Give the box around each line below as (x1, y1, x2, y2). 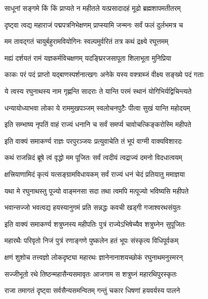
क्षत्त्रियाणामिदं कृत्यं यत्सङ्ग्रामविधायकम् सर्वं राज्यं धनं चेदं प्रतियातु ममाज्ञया (4, 169, 185, 179)
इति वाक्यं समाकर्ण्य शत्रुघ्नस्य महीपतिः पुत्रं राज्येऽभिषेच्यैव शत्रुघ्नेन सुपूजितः (4, 218, 186, 229)
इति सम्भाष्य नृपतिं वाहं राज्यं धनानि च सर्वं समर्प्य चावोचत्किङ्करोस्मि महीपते (4, 119, 191, 129)
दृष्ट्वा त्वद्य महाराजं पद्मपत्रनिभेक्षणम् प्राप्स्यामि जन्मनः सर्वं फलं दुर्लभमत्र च (4, 19, 183, 30)
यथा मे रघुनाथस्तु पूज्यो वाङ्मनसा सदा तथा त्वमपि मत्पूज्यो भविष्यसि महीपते (4, 185, 189, 196)
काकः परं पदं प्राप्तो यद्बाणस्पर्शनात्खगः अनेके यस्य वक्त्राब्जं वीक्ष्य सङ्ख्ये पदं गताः (4, 69, 205, 80)
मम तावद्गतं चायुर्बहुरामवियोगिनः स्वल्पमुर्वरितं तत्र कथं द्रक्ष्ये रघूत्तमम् (4, 36, 168, 46)
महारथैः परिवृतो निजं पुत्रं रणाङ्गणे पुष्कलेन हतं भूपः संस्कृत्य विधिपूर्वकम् (4, 235, 179, 246)
